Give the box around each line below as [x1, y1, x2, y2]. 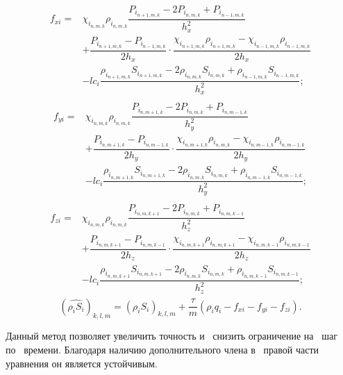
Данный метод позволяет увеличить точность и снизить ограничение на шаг [6, 328, 337, 343]
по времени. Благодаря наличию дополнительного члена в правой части [6, 342, 319, 356]
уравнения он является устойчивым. [6, 356, 158, 370]
